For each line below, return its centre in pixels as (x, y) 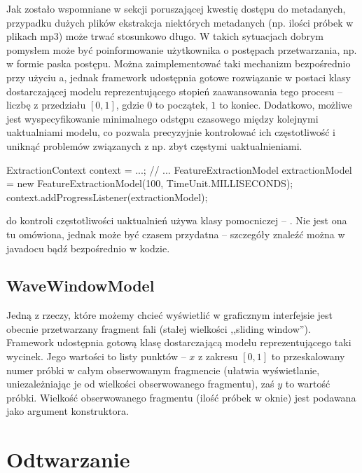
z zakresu (218, 356)
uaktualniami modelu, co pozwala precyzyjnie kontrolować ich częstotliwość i (171, 132)
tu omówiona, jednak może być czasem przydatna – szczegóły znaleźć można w (176, 234)
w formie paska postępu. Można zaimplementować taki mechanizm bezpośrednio (179, 63)
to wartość (308, 384)
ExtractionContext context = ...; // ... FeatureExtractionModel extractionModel (179, 169)
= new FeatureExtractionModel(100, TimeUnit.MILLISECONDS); (150, 183)
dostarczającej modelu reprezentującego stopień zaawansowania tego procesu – (174, 91)
